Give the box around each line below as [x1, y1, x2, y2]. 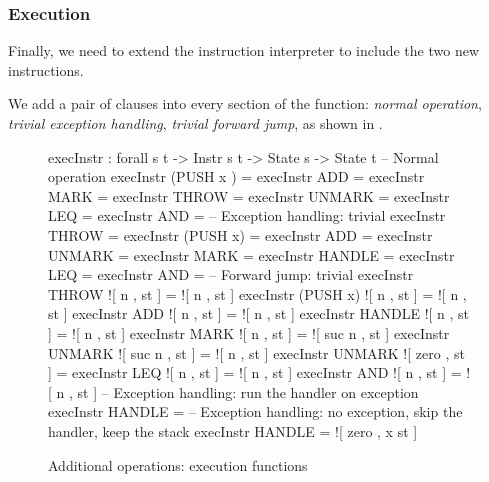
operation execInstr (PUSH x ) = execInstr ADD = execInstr [48, 166, 425, 187]
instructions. [8, 59, 84, 80]
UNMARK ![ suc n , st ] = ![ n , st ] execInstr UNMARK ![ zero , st [48, 342, 465, 363]
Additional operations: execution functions [48, 454, 308, 475]
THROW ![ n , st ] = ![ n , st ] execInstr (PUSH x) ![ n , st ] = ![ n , [48, 283, 467, 304]
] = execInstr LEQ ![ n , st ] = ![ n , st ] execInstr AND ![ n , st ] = [48, 362, 462, 383]
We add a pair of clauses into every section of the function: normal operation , [8, 93, 482, 114]
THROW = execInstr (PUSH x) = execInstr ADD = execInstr [48, 224, 433, 245]
